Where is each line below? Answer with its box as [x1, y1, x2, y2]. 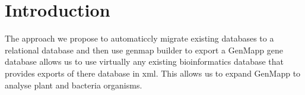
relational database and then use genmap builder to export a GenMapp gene [5, 43, 284, 56]
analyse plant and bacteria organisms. [5, 78, 142, 91]
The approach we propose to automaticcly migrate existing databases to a [5, 32, 274, 45]
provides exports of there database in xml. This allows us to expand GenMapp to [5, 66, 301, 79]
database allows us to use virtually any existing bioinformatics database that [5, 55, 284, 68]
